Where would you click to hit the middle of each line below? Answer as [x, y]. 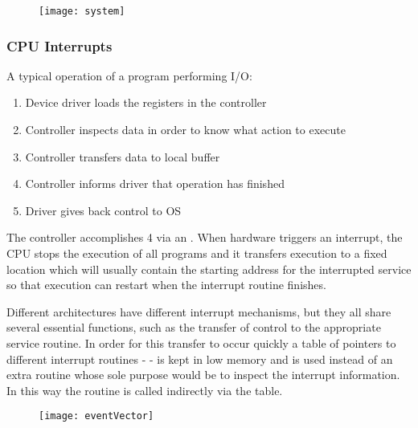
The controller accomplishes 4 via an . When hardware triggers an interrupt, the [205, 237]
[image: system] [82, 11]
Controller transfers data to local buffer [123, 156]
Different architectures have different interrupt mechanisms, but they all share [199, 311]
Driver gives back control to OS [103, 210]
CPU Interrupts [59, 45]
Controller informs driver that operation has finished [155, 183]
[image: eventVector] [96, 416]
